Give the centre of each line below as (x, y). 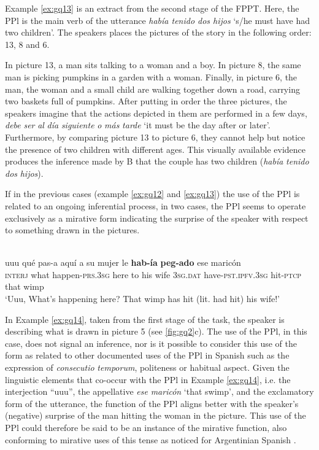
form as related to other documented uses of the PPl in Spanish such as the (147, 355)
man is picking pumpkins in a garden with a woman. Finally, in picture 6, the (151, 76)
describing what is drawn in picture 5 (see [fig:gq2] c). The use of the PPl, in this (156, 331)
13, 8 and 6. (27, 44)
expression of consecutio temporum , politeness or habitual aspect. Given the (147, 367)
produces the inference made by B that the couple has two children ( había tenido (157, 161)
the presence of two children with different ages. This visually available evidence (155, 149)
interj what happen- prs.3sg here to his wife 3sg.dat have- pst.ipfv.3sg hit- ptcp (153, 274)
